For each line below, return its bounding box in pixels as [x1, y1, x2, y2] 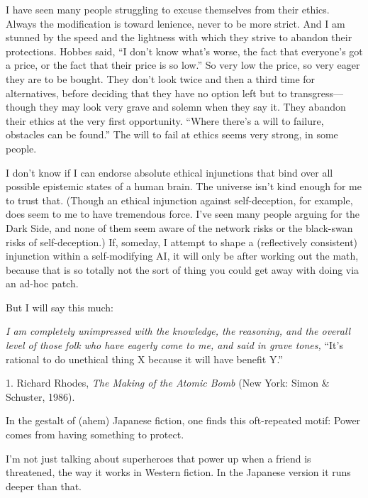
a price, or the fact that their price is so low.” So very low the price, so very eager [6, 57, 360, 72]
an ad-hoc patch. [6, 276, 79, 291]
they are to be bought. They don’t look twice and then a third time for [6, 71, 316, 86]
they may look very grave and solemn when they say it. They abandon [39, 99, 346, 114]
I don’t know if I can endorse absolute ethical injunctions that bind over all [6, 165, 333, 179]
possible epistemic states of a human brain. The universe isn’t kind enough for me [6, 179, 362, 194]
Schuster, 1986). [6, 389, 75, 404]
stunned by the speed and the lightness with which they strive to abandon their [6, 30, 352, 45]
